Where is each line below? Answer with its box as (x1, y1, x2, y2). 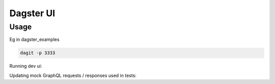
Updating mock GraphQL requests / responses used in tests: (9, 72, 137, 78)
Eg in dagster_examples (9, 36, 60, 43)
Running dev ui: (9, 63, 42, 69)
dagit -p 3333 (20, 50, 56, 56)
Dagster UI (9, 8, 56, 19)
